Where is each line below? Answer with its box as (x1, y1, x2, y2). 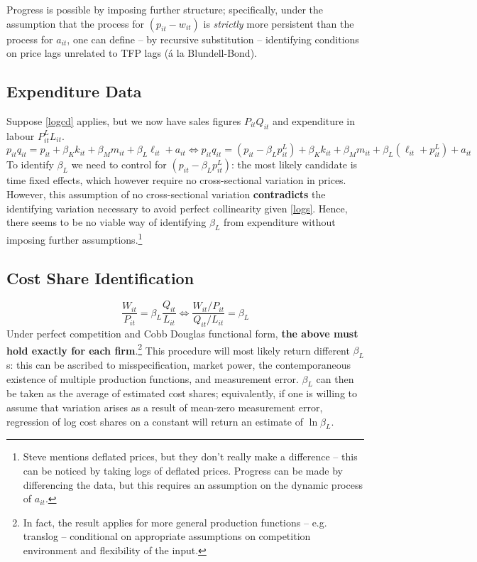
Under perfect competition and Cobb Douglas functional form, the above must (6, 326, 358, 341)
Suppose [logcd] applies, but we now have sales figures (6, 113, 241, 128)
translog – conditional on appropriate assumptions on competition (23, 529, 311, 544)
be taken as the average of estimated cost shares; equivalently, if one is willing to (6, 386, 357, 401)
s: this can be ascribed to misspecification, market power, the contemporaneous (6, 357, 351, 372)
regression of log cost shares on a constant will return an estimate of (6, 414, 303, 428)
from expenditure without (224, 215, 336, 229)
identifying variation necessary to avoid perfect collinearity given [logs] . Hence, (6, 200, 348, 215)
